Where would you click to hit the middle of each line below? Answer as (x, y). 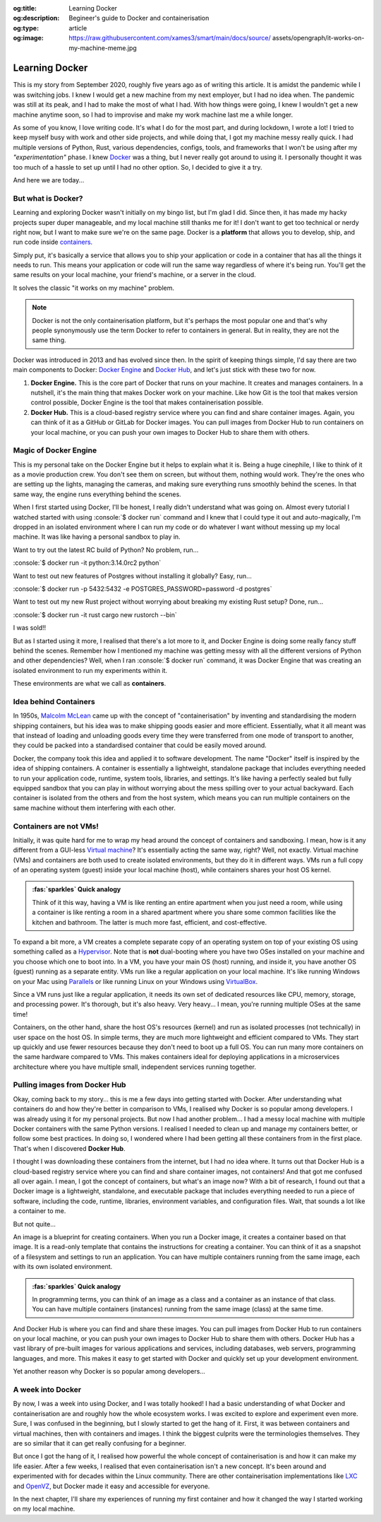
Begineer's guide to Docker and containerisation (139, 18)
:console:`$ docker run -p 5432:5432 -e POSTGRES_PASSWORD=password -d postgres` (143, 589)
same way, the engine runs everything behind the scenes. (97, 494)
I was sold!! (30, 628)
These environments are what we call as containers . (90, 684)
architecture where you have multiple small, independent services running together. (135, 1067)
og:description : (36, 18)
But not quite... (35, 1224)
